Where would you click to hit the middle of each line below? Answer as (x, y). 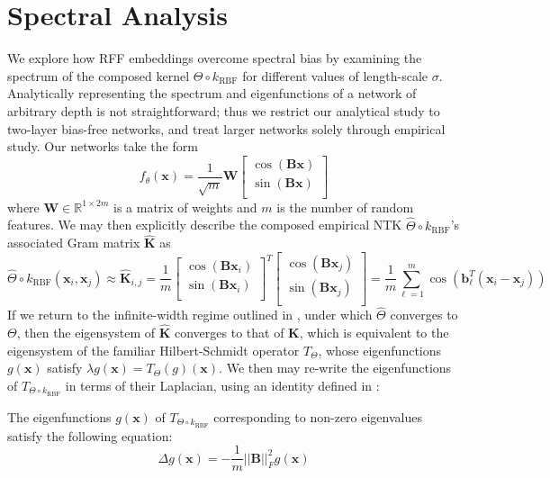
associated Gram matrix (74, 243)
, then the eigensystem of (86, 333)
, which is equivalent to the (374, 333)
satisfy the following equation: (90, 435)
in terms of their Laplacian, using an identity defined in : (222, 385)
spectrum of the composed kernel (99, 75)
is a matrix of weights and (185, 207)
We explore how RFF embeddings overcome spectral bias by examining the (215, 58)
